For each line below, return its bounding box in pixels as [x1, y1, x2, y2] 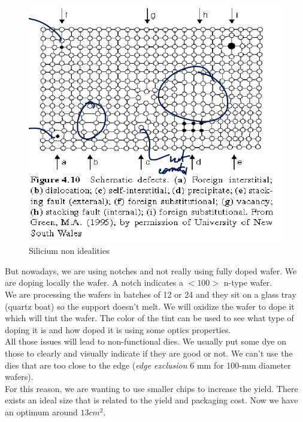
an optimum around [5, 405, 78, 418]
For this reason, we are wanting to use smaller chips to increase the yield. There [5, 382, 298, 394]
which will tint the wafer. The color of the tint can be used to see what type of [5, 312, 294, 324]
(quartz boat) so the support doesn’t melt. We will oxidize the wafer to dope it [5, 300, 295, 312]
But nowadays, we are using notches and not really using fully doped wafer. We [5, 264, 297, 277]
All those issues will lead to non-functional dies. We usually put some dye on [5, 335, 286, 348]
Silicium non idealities [29, 244, 110, 257]
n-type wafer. [223, 276, 272, 289]
